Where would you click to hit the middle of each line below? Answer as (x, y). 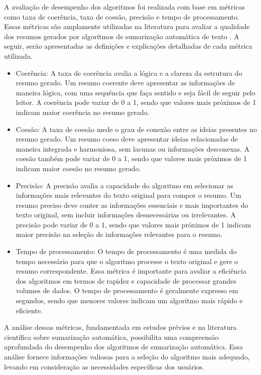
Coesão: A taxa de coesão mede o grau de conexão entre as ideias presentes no (136, 129)
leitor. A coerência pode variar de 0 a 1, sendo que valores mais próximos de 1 (136, 102)
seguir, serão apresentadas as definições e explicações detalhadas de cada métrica (128, 46)
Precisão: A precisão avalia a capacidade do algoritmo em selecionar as (124, 185)
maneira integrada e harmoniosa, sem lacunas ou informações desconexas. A (133, 148)
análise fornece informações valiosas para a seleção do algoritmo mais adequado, (127, 356)
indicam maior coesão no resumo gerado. (78, 168)
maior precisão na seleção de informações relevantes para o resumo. (119, 234)
